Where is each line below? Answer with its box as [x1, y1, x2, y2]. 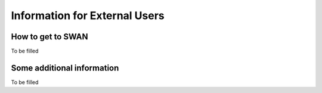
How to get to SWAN [11, 32, 88, 42]
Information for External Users [11, 9, 165, 22]
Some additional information [11, 63, 119, 73]
